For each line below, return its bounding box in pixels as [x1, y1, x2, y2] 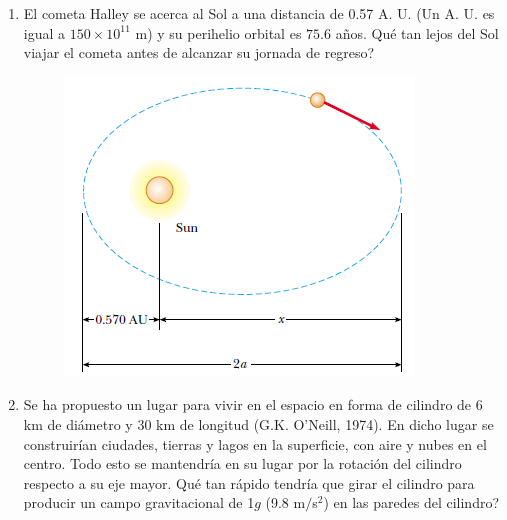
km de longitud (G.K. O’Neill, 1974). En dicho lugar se [156, 413, 494, 434]
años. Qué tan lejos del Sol [335, 22, 499, 43]
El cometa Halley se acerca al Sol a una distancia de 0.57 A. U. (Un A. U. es [23, 3, 495, 23]
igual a [23, 22, 66, 43]
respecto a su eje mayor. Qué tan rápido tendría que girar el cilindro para [23, 472, 475, 493]
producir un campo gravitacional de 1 [23, 492, 255, 513]
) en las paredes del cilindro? [323, 492, 500, 513]
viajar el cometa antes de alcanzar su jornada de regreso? [23, 42, 375, 63]
